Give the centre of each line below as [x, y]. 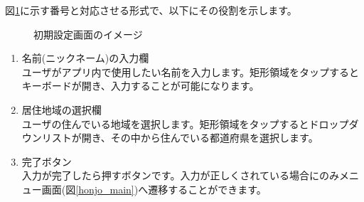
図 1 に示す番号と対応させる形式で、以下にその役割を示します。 [151, 10]
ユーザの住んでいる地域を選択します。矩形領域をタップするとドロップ [185, 123]
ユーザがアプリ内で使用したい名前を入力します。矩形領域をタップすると [191, 71]
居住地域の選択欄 [61, 109]
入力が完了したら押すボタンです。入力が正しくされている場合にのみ [180, 175]
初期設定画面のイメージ [88, 34]
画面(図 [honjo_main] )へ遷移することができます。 [154, 189]
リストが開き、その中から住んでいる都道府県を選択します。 [180, 138]
